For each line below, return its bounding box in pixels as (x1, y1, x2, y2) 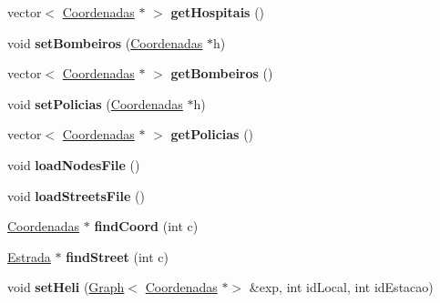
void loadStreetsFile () (7, 186, 145, 205)
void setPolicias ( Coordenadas (7, 94, 183, 113)
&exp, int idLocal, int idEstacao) (249, 278, 434, 297)
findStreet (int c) (66, 247, 169, 266)
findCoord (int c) (94, 217, 199, 236)
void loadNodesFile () (7, 155, 140, 174)
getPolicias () (170, 125, 254, 144)
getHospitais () (170, 3, 265, 21)
